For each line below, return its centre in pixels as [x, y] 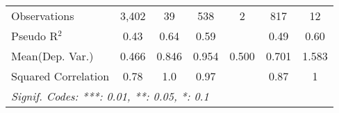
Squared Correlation [60, 76]
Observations [43, 16]
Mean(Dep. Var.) [52, 56]
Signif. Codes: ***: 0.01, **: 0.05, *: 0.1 [110, 96]
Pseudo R [35, 36]
